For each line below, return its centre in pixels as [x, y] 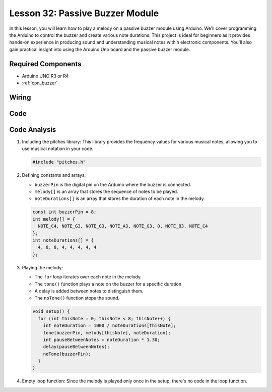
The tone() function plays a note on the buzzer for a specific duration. [109, 284]
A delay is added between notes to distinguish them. [89, 291]
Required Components [45, 64]
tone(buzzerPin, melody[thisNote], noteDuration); [107, 333]
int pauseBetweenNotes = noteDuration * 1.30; [102, 339]
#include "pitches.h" [59, 162]
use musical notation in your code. [58, 149]
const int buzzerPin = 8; [64, 212]
